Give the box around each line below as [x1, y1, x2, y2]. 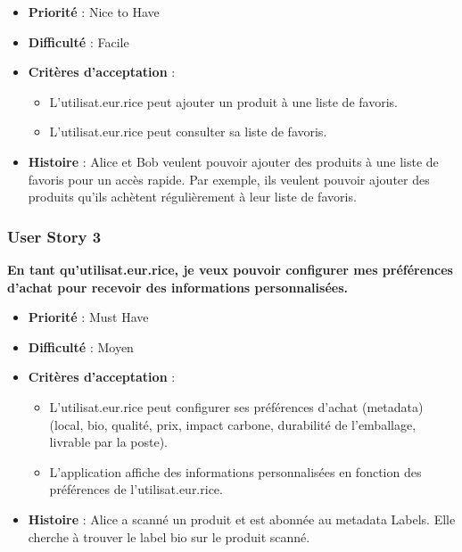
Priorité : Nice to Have [28, 3, 160, 21]
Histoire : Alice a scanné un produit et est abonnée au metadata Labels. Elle [28, 509, 456, 528]
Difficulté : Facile [28, 32, 129, 51]
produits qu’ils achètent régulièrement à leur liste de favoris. [28, 187, 357, 206]
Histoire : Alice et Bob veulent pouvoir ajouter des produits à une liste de [28, 152, 439, 170]
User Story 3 [7, 225, 102, 247]
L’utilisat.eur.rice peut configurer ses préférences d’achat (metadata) [49, 397, 424, 416]
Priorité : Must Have [28, 308, 149, 326]
